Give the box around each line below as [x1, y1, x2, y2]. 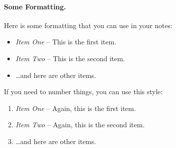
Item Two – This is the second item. [15, 53, 125, 63]
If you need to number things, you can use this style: [4, 86, 163, 97]
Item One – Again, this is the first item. [15, 103, 136, 113]
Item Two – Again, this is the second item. [15, 119, 145, 130]
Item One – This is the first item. [15, 37, 117, 47]
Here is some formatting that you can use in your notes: [4, 20, 173, 30]
